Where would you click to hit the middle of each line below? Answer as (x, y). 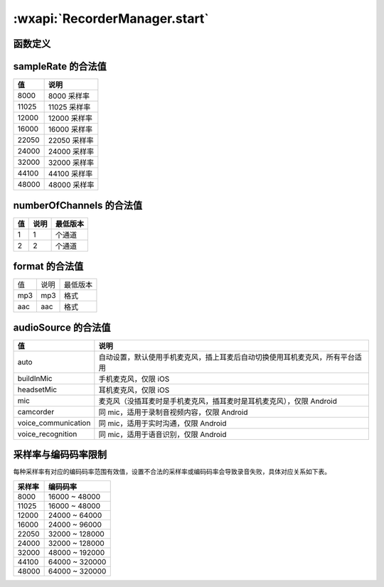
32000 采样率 (71, 163)
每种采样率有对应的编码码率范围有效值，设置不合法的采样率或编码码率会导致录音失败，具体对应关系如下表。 (172, 472)
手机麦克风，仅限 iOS (134, 379)
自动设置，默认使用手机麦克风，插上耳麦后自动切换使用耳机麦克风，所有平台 (227, 357)
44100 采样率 (70, 174)
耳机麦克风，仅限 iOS (134, 389)
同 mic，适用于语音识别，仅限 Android (162, 434)
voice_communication (54, 423)
